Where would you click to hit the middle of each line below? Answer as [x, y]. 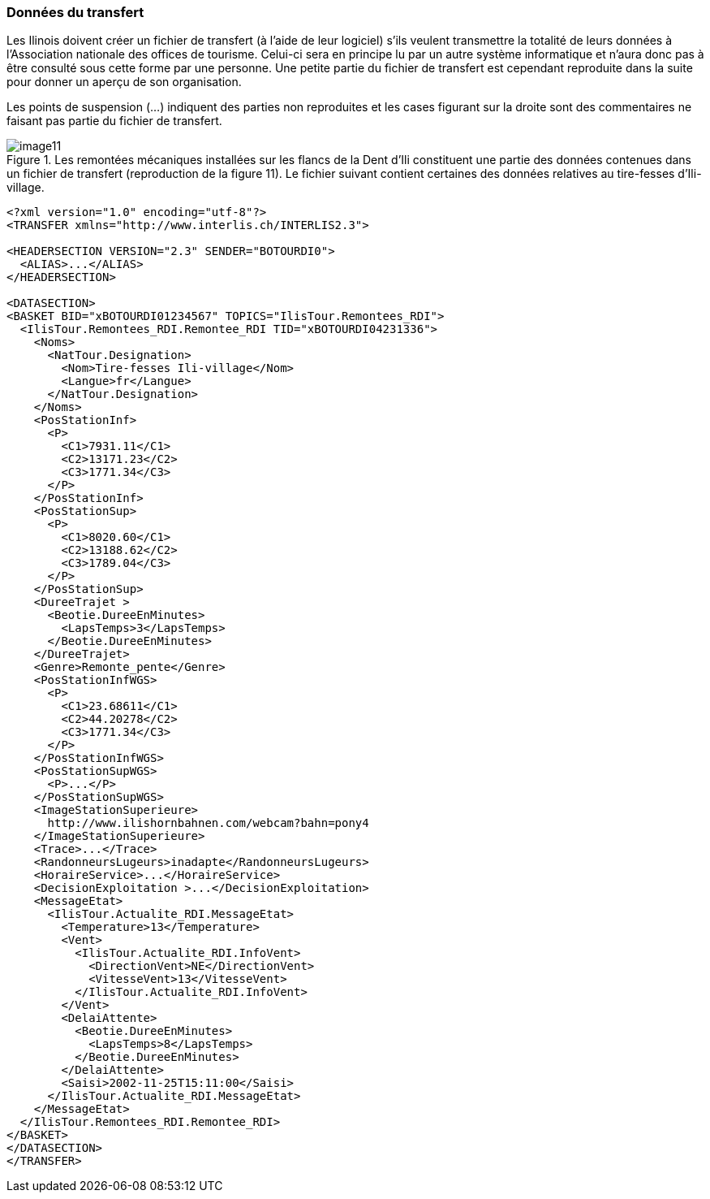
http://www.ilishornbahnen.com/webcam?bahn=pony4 [208, 823]
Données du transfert [75, 12]
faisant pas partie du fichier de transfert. [114, 121]
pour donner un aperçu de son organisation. [124, 82]
